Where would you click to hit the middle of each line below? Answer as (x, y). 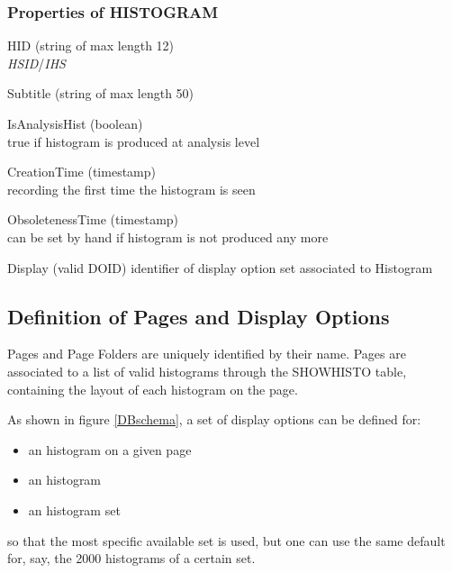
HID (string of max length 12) (91, 45)
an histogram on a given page (110, 449)
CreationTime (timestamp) (81, 172)
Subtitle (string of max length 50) (101, 93)
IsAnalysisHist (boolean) (75, 123)
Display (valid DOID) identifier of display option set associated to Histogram (220, 267)
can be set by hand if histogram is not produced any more (168, 236)
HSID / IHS (36, 63)
